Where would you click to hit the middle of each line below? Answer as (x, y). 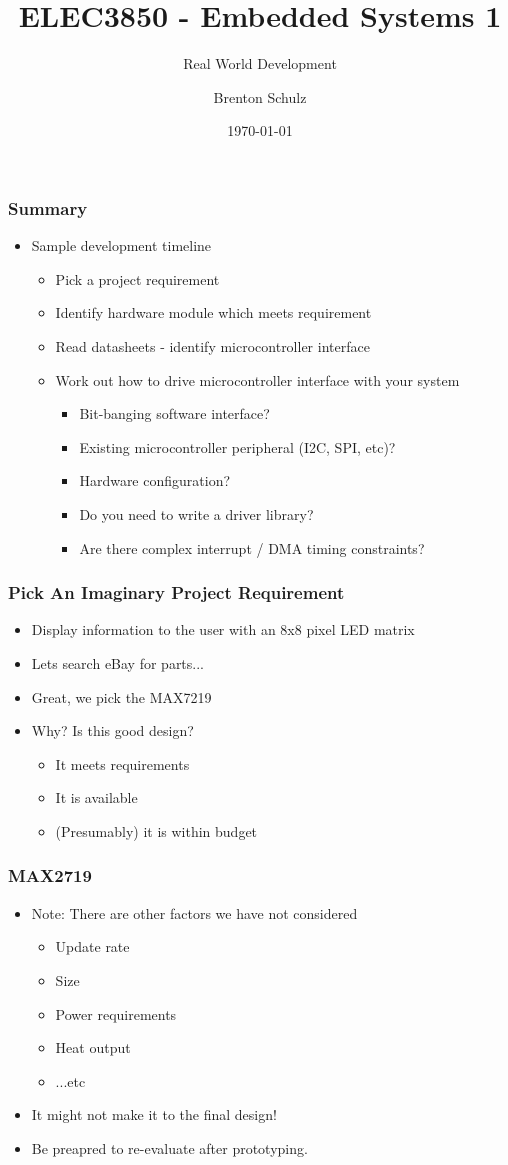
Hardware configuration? (155, 480)
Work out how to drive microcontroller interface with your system (257, 379)
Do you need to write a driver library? (196, 513)
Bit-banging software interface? (174, 413)
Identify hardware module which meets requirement (213, 312)
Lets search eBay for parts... (118, 662)
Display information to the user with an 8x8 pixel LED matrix (223, 629)
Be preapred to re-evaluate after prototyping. (169, 1147)
